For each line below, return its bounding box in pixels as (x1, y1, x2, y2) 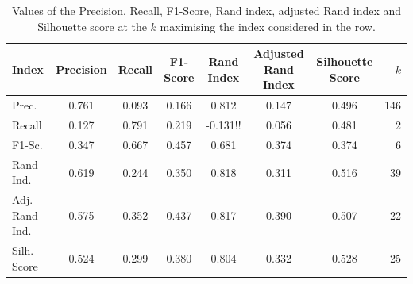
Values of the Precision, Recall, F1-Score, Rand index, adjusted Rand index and (11, 2, 402, 18)
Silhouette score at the (37, 17, 147, 34)
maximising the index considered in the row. (160, 17, 376, 34)
